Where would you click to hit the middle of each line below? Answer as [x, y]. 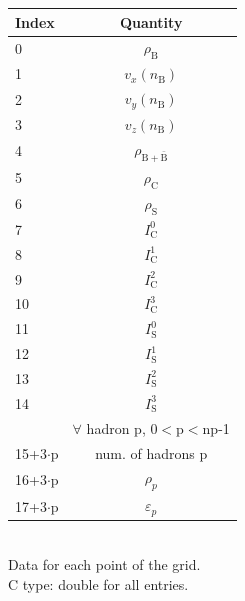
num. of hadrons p [151, 452]
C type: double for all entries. [98, 583]
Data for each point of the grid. [104, 563]
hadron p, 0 [122, 427]
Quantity [151, 21]
